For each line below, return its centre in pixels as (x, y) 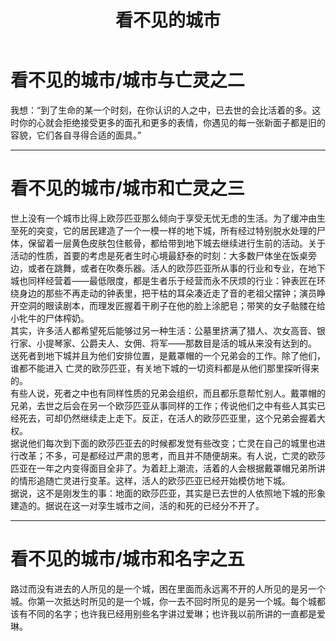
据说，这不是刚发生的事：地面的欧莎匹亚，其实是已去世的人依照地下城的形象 (168, 493)
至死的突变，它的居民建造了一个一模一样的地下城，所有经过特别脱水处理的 (163, 230)
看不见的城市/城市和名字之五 (127, 559)
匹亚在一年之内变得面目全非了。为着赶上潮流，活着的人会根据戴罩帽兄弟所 (163, 468)
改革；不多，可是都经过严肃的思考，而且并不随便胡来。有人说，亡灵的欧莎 (172, 455)
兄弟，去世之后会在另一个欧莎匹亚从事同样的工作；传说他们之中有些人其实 (163, 405)
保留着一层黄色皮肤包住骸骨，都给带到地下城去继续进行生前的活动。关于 (176, 243)
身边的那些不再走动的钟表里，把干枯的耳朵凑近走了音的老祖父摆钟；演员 (167, 293)
